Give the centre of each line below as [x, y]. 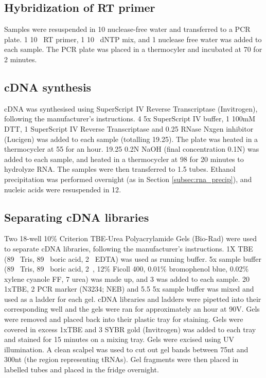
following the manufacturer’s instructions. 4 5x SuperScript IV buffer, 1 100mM [130, 119]
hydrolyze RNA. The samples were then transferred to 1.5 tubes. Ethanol [120, 169]
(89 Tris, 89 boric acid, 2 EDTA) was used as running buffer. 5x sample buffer [133, 258]
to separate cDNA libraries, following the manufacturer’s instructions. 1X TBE [129, 248]
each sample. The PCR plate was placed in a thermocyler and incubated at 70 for [133, 49]
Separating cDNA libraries [77, 217]
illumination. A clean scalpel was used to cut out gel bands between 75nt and [126, 349]
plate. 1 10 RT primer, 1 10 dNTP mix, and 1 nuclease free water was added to [133, 39]
